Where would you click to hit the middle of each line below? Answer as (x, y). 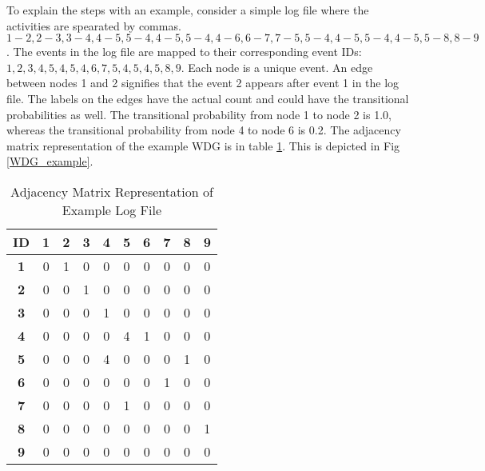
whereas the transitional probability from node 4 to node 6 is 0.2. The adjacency (204, 130)
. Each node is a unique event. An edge (277, 67)
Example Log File (112, 210)
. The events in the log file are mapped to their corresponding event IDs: (184, 52)
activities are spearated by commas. (94, 25)
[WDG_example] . (50, 161)
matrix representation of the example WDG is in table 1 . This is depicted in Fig (203, 145)
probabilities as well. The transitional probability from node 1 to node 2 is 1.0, (199, 114)
